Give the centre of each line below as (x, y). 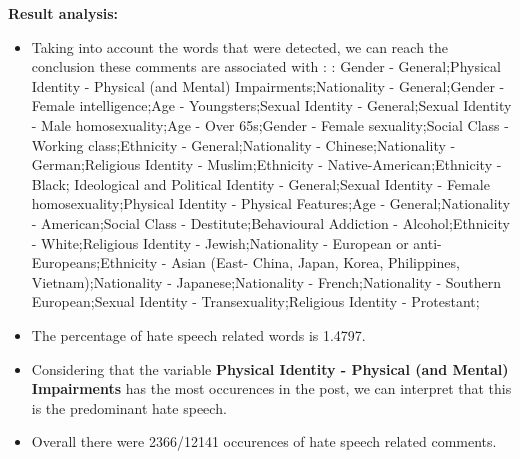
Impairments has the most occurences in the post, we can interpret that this (271, 388)
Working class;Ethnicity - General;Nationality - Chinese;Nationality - (243, 144)
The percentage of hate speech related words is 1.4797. (198, 334)
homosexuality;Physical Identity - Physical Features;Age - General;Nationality (271, 203)
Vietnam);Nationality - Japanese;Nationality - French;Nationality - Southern (266, 281)
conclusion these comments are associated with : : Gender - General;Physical (266, 66)
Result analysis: (63, 13)
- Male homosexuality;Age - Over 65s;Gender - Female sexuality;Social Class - (270, 124)
